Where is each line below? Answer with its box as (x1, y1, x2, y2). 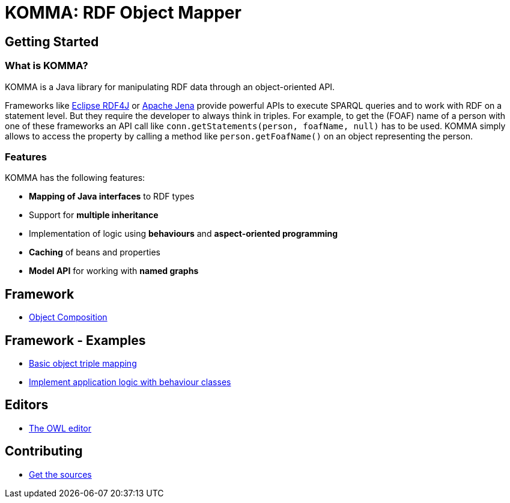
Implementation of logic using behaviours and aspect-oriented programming (29, 228, 338, 239)
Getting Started (5, 34, 99, 49)
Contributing (5, 444, 83, 459)
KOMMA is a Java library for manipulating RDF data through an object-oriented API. (5, 81, 335, 92)
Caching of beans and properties (29, 247, 160, 258)
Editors (5, 397, 49, 413)
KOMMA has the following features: (5, 172, 145, 183)
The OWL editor (29, 422, 92, 433)
